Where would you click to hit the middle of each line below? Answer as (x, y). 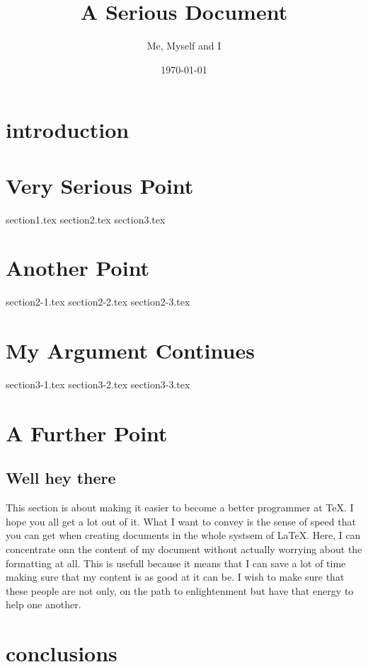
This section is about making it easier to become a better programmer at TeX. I (180, 507)
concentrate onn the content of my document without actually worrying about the (184, 549)
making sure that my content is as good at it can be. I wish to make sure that (175, 577)
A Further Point (87, 433)
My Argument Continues (130, 350)
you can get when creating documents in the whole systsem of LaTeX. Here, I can (183, 535)
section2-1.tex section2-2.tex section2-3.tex (98, 302)
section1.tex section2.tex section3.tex (86, 219)
